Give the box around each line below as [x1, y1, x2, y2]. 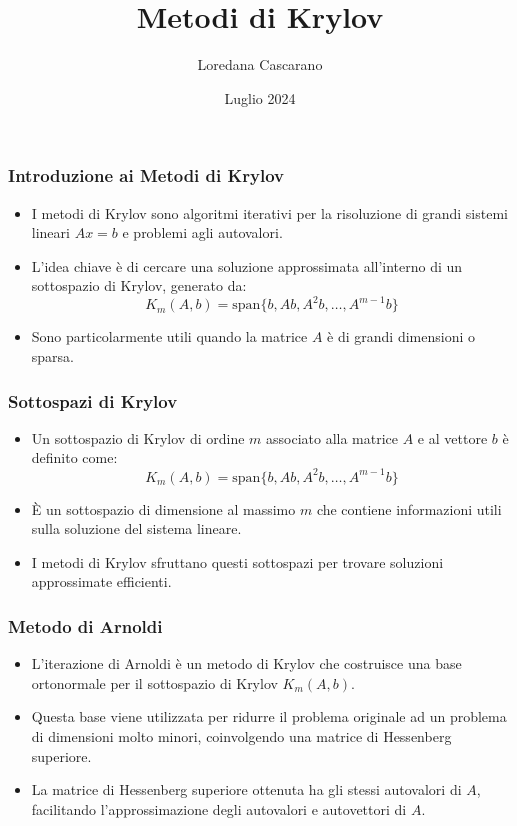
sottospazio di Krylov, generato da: [31, 275, 247, 296]
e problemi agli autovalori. [122, 222, 283, 243]
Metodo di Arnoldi [8, 613, 163, 638]
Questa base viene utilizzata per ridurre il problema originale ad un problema [31, 706, 507, 727]
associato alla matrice [266, 427, 399, 448]
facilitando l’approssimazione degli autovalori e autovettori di [31, 798, 407, 819]
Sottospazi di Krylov [8, 388, 178, 413]
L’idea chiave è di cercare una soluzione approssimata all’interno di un [31, 255, 463, 276]
